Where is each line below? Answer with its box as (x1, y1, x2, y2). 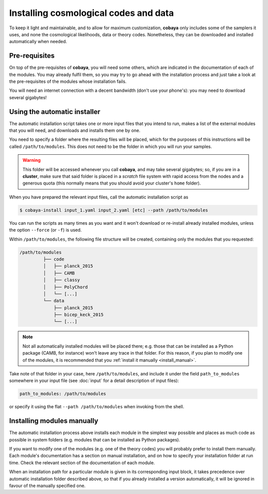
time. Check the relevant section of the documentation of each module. (9, 459, 155, 466)
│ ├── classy (43, 277, 80, 283)
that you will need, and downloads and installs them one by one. (9, 127, 141, 133)
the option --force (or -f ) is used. (9, 227, 82, 233)
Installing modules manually (9, 417, 99, 425)
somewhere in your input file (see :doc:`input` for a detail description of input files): (9, 377, 179, 384)
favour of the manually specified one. (9, 483, 86, 489)
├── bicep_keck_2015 (54, 312, 104, 317)
